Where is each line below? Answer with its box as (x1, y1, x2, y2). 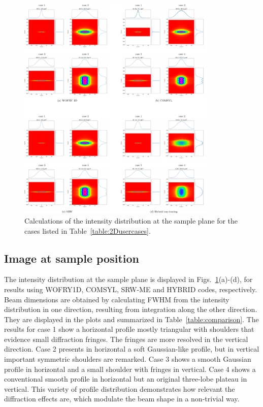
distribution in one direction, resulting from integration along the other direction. (4, 304, 257, 315)
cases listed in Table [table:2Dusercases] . (24, 225, 151, 236)
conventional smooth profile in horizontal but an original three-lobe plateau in (4, 373, 247, 384)
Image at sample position (4, 250, 139, 266)
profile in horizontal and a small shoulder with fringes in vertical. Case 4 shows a (4, 363, 256, 374)
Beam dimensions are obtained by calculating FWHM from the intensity (4, 294, 229, 304)
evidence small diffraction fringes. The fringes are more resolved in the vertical (4, 333, 248, 344)
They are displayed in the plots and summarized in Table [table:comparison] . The (4, 314, 259, 324)
